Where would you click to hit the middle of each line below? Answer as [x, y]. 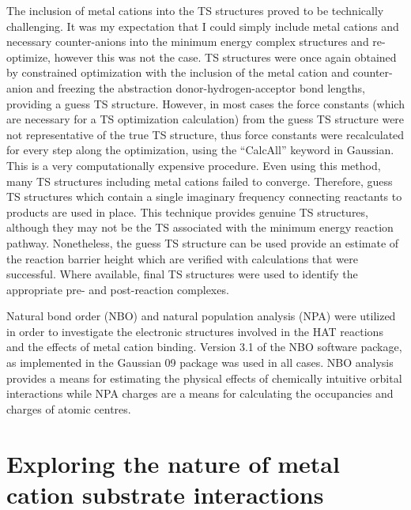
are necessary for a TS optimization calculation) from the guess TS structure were [205, 119]
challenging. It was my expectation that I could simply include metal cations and [203, 26]
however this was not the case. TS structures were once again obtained [225, 57]
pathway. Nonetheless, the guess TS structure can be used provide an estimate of [203, 242]
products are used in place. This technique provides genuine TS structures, [187, 212]
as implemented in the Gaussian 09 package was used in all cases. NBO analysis [200, 363]
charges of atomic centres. [69, 408]
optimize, [28, 57]
